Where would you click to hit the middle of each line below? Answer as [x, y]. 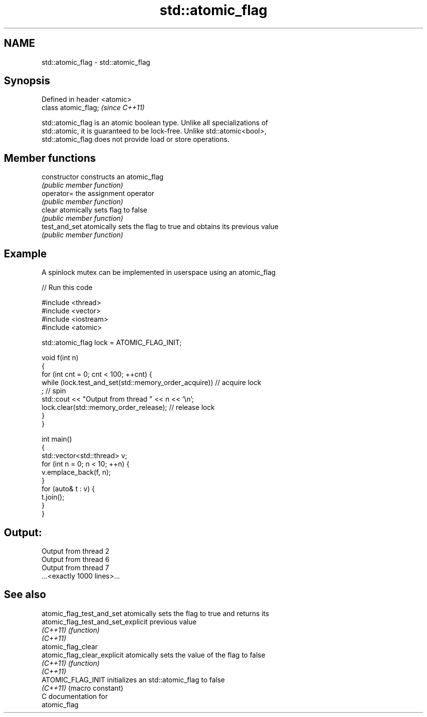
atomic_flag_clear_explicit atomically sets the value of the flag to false [154, 655]
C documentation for [75, 696]
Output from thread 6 [76, 559]
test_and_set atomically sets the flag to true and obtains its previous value [160, 227]
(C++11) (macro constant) [82, 688]
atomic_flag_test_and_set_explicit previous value [119, 621]
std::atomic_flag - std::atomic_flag [96, 62]
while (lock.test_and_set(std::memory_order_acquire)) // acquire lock [151, 383]
